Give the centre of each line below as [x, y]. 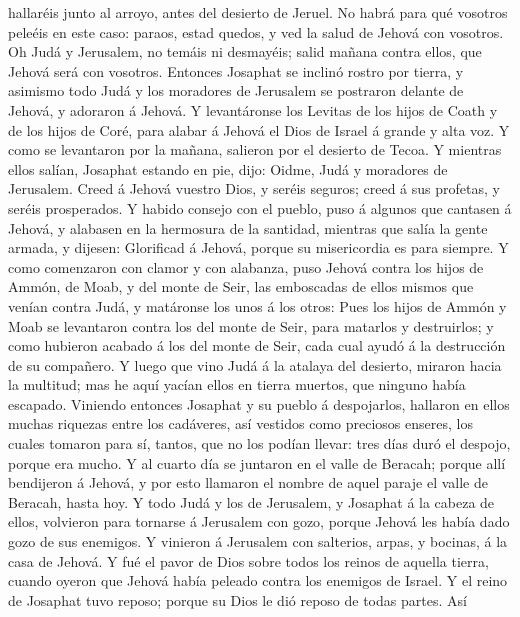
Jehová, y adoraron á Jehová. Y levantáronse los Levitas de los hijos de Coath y [253, 109]
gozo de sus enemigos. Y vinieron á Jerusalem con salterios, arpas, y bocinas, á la [258, 541]
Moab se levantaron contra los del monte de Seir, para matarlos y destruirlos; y [251, 325]
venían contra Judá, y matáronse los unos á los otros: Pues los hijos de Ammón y [257, 305]
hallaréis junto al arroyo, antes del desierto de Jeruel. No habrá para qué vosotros [258, 12]
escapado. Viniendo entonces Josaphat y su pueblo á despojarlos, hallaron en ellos [259, 403]
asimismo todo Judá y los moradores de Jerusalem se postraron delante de [236, 90]
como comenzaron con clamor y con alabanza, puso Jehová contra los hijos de [246, 266]
